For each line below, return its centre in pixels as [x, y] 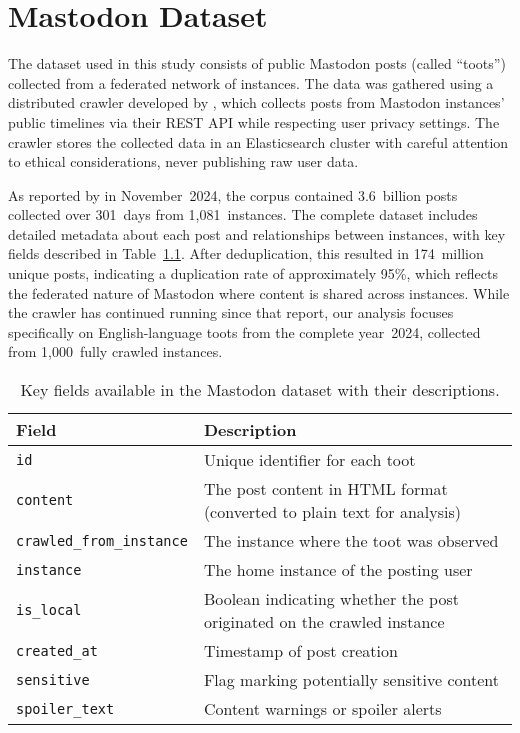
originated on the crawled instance [324, 622]
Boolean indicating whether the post [331, 599]
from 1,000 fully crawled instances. [115, 351]
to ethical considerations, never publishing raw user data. [183, 161]
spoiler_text [65, 708]
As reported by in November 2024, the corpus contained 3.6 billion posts [233, 194]
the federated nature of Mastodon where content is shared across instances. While [259, 292]
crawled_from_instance [102, 540]
